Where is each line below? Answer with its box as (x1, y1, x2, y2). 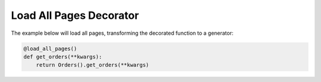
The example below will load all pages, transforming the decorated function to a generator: (11, 29, 234, 37)
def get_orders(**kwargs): (23, 53, 102, 60)
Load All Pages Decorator (11, 9, 139, 22)
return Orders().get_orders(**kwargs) (36, 62, 149, 68)
